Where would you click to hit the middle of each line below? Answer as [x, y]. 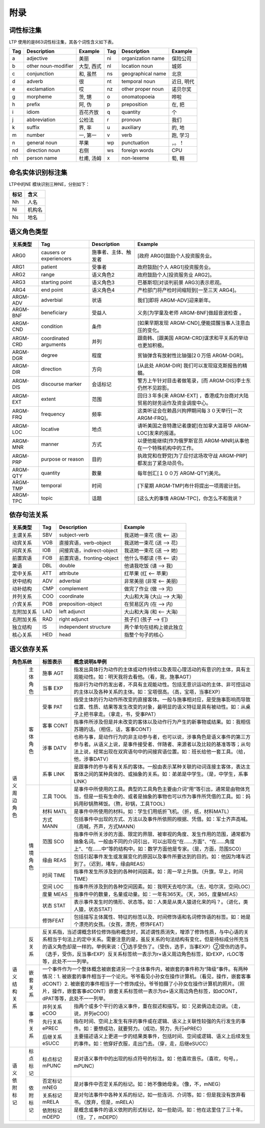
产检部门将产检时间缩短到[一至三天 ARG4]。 [188, 290]
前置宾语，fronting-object [89, 558]
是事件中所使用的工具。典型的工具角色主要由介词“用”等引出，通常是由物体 [159, 789]
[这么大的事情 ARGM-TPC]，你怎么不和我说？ [190, 498]
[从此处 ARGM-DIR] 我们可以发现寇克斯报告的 [190, 366]
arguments [53, 344]
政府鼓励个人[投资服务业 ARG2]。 [176, 275]
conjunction [40, 74]
